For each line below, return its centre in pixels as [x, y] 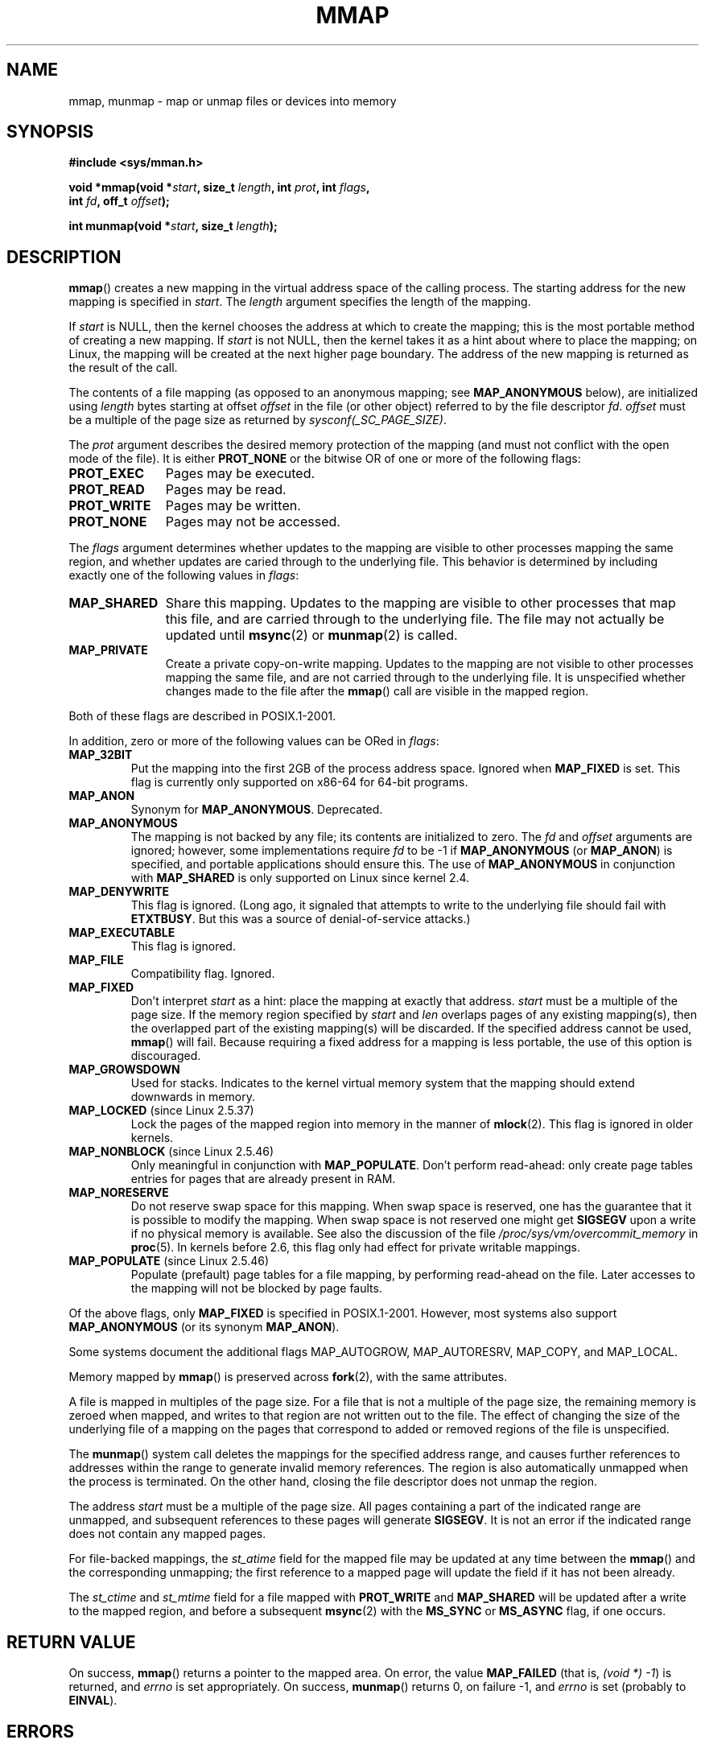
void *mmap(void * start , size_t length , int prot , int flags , [219, 188]
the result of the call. [123, 368]
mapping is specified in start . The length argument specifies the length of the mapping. [300, 302]
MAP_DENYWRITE [119, 892]
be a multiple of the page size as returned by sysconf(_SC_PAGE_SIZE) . [258, 420]
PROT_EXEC [107, 474]
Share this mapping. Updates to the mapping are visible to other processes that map [421, 603]
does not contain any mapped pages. [167, 1534]
